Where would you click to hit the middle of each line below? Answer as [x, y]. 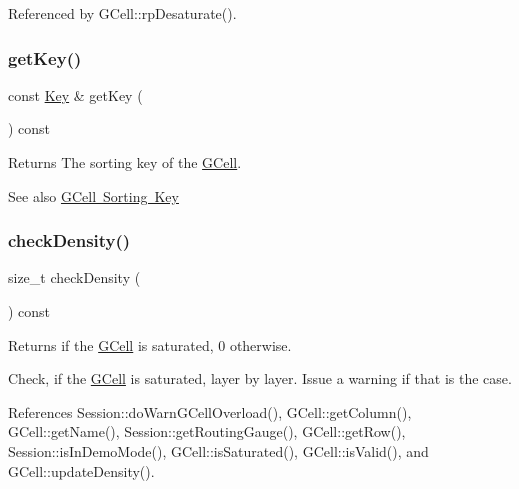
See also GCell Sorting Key [93, 195]
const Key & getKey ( [75, 94]
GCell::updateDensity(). [81, 470]
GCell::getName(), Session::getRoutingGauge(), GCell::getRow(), [207, 431]
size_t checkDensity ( [74, 277]
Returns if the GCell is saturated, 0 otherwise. [150, 344]
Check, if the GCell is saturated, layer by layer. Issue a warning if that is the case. [260, 378]
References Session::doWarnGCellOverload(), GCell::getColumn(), [210, 411]
